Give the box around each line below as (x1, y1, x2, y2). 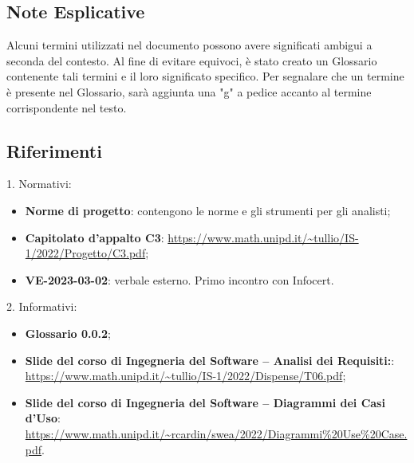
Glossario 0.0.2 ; (25, 324, 112, 341)
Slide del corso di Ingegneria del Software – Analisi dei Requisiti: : (25, 351, 395, 368)
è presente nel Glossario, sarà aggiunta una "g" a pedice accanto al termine (6, 83, 372, 100)
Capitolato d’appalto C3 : (25, 229, 164, 245)
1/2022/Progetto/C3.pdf (25, 245, 146, 261)
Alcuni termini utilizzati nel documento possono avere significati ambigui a (6, 37, 373, 53)
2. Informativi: (6, 298, 77, 315)
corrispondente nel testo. (6, 99, 127, 116)
